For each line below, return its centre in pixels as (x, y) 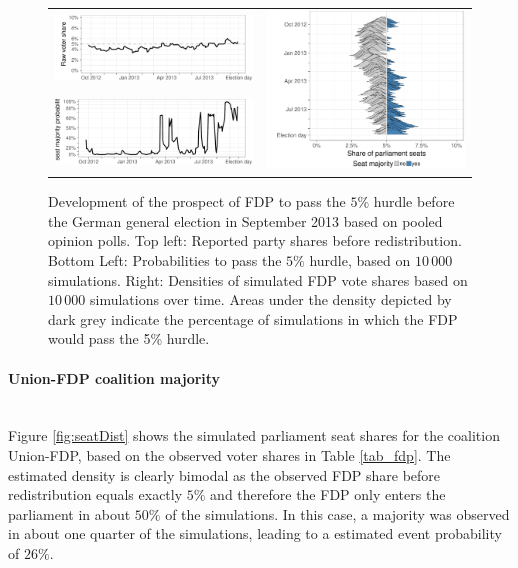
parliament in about (69, 513)
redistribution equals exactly (95, 494)
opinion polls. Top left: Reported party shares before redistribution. (255, 240)
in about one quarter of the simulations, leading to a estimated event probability (255, 533)
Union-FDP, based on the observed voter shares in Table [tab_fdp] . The (229, 454)
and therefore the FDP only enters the (328, 494)
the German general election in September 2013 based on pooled (245, 220)
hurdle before (414, 201)
